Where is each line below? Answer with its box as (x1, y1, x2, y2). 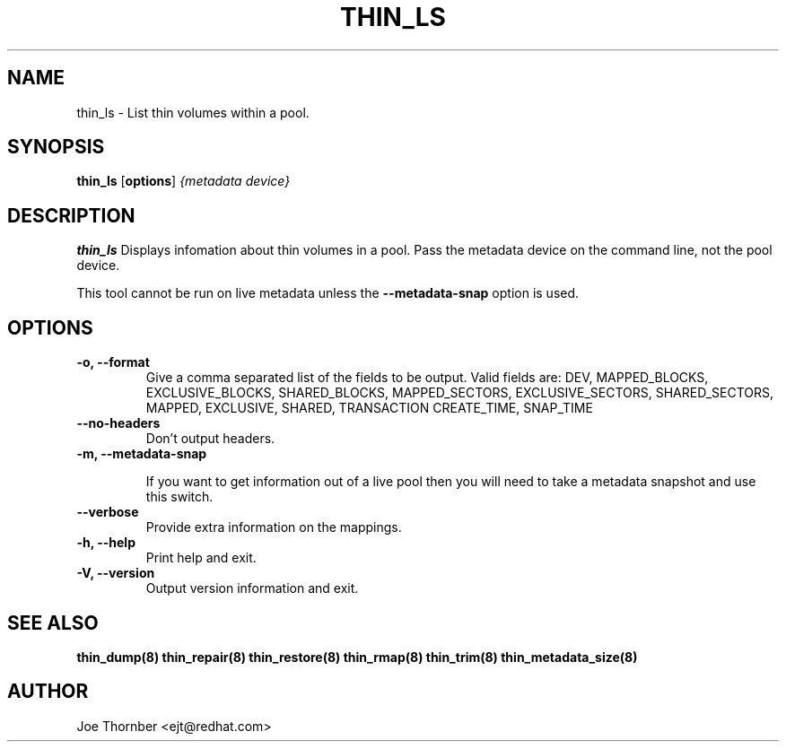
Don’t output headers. (145, 431, 275, 447)
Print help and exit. (145, 550, 257, 566)
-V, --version (76, 565, 155, 581)
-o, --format (76, 354, 150, 370)
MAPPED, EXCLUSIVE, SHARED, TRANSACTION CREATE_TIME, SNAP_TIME (145, 400, 593, 416)
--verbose (76, 504, 139, 520)
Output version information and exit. (145, 580, 359, 597)
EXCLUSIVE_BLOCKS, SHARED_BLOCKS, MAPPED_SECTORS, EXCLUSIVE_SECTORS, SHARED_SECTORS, (145, 385, 774, 401)
